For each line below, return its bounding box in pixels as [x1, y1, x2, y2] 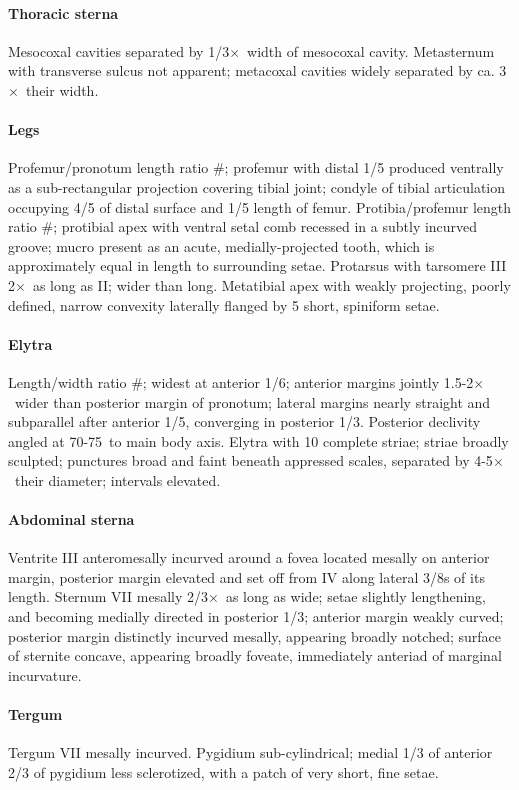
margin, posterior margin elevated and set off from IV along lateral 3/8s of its [8, 566, 485, 587]
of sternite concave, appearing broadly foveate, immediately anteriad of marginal [8, 645, 502, 666]
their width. [25, 79, 99, 100]
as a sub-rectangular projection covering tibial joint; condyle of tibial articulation [8, 176, 506, 197]
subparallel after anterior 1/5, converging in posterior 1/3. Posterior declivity [8, 411, 481, 432]
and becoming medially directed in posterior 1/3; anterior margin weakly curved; [8, 606, 504, 627]
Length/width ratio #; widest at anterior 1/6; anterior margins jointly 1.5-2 [8, 371, 474, 392]
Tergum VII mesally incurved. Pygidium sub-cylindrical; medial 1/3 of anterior [8, 742, 493, 763]
